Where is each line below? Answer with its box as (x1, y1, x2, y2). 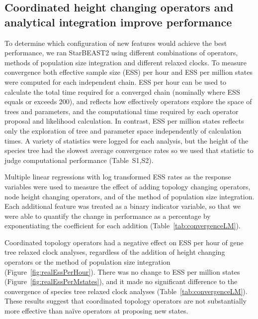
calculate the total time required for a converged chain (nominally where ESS (4, 86, 240, 97)
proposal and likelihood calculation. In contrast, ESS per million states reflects (4, 116, 244, 126)
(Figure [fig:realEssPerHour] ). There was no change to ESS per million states (4, 266, 240, 277)
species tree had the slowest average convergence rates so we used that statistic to (4, 145, 254, 156)
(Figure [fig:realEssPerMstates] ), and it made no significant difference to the (4, 276, 238, 287)
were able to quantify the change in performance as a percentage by (4, 210, 211, 221)
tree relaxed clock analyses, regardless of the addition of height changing (4, 247, 225, 257)
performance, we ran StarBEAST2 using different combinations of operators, (4, 47, 238, 58)
